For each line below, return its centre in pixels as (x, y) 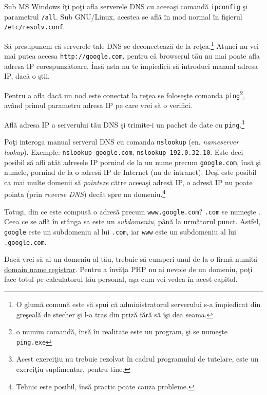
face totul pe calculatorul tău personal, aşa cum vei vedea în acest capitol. (121, 279)
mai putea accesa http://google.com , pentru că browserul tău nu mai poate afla (132, 56)
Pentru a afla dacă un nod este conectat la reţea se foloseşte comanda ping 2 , (125, 94)
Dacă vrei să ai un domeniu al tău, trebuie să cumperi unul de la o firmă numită (131, 259)
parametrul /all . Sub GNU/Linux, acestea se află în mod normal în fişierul (123, 16)
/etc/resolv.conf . (35, 26)
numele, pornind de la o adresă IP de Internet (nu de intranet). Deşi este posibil (130, 172)
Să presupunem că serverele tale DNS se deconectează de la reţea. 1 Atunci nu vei (131, 45)
